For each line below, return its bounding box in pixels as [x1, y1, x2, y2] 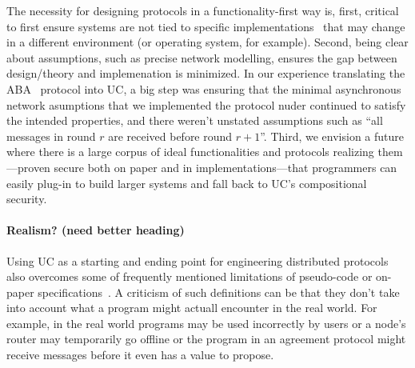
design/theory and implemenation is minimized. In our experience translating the [6, 65, 405, 82]
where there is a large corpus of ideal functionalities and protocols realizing [6, 143, 374, 160]
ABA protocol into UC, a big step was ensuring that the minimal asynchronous [6, 80, 401, 97]
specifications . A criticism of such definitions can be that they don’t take [38, 283, 400, 300]
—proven [6, 158, 50, 175]
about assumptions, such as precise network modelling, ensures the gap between [6, 49, 397, 66]
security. [6, 190, 47, 207]
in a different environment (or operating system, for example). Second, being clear [6, 34, 409, 50]
